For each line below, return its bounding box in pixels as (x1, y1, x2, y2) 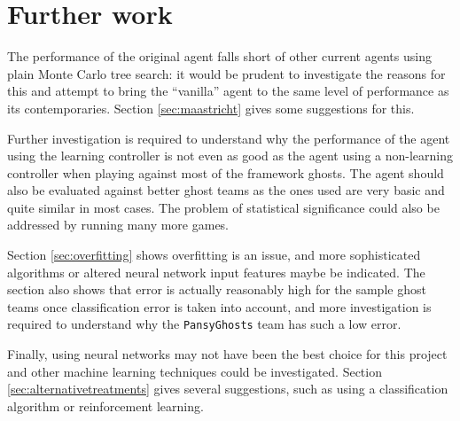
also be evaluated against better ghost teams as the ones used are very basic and (7, 181, 445, 199)
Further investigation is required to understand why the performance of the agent (7, 129, 450, 147)
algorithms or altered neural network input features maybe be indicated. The (7, 262, 425, 281)
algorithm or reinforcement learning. (7, 396, 204, 415)
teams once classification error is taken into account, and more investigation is (7, 297, 432, 316)
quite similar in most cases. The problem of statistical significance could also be (7, 198, 440, 216)
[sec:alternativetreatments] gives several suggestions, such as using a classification (7, 379, 448, 398)
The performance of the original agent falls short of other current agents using (7, 47, 432, 66)
